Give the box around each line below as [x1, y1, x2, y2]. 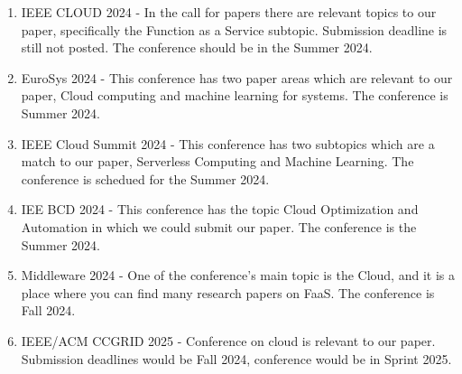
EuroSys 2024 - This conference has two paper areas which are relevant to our [21, 68, 453, 87]
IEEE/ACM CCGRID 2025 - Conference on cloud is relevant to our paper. [21, 331, 436, 350]
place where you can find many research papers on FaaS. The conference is [21, 283, 435, 302]
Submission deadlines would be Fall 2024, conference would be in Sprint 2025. [21, 349, 452, 368]
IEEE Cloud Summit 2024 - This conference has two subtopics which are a [21, 134, 435, 153]
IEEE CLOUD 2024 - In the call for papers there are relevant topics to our [21, 3, 437, 21]
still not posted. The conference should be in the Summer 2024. [21, 38, 373, 57]
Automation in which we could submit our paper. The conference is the [21, 217, 417, 236]
